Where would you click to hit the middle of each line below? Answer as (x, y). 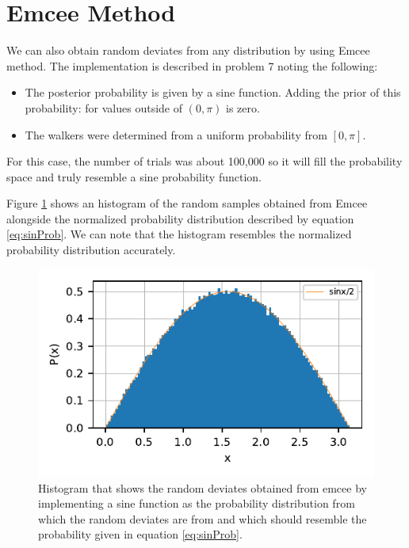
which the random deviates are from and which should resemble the (203, 518)
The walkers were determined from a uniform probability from (176, 134)
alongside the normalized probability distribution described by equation (180, 218)
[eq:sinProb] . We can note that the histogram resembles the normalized (179, 234)
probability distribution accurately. (91, 250)
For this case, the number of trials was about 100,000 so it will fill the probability (204, 161)
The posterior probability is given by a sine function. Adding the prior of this (213, 92)
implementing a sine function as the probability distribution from (197, 503)
